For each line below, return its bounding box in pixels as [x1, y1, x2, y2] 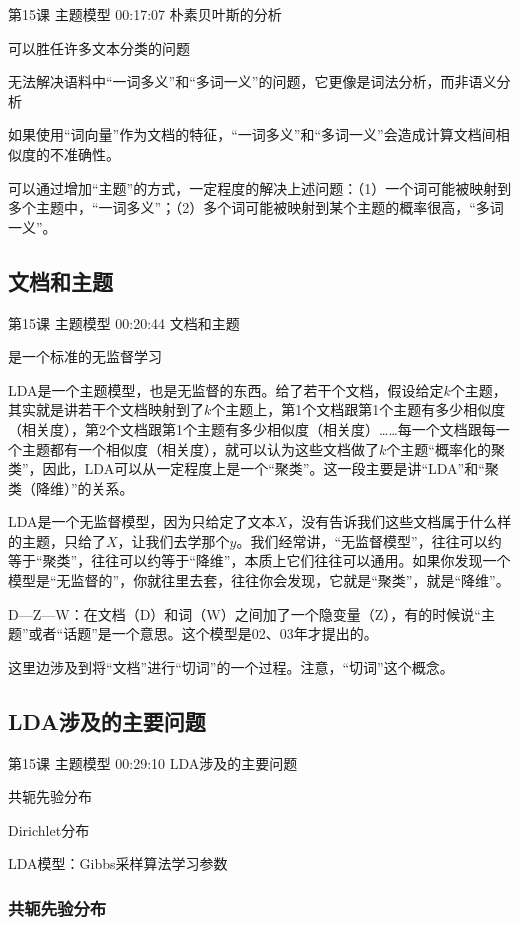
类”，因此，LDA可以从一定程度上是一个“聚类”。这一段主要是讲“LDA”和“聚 [8, 458, 499, 479]
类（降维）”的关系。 [8, 477, 134, 498]
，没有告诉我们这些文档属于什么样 [287, 511, 512, 532]
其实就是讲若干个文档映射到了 [8, 399, 204, 420]
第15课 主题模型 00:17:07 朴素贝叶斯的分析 [8, 4, 282, 24]
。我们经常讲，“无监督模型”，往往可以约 [236, 530, 502, 551]
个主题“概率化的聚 [386, 438, 505, 459]
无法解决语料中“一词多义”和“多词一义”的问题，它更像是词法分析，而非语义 [8, 71, 497, 92]
